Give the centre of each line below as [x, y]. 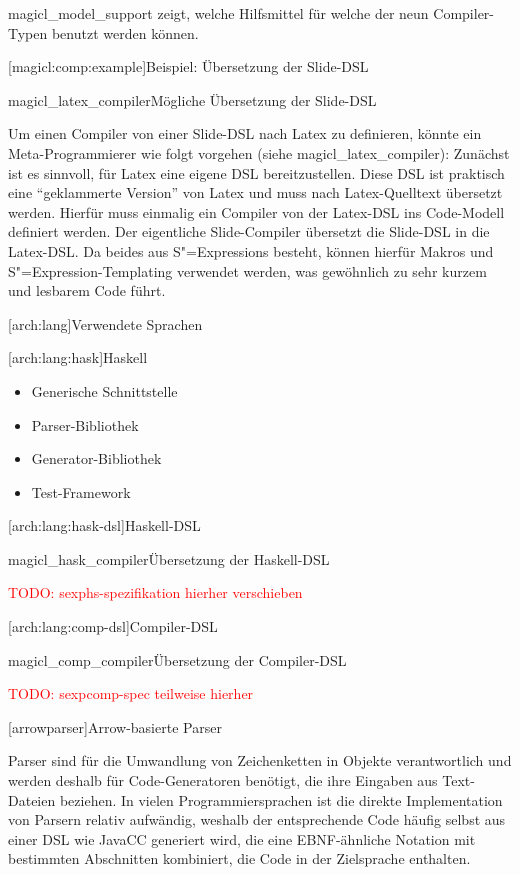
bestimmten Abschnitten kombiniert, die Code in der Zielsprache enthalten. [239, 858]
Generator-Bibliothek [96, 458]
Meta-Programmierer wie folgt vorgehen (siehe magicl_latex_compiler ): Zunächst [259, 152]
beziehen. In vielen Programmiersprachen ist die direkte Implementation [281, 799]
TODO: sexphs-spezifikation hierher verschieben [155, 592]
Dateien [32, 799]
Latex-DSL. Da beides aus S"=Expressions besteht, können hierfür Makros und [251, 250]
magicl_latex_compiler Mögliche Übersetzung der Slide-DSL [192, 99]
